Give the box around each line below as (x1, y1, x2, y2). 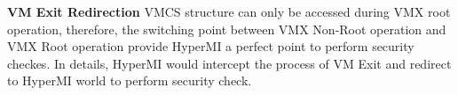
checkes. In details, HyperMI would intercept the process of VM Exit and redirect (7, 54, 452, 72)
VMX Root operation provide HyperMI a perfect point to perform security (7, 37, 415, 55)
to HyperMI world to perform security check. (7, 71, 252, 90)
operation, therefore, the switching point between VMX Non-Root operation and (7, 19, 446, 38)
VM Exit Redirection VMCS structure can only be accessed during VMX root (7, 3, 451, 20)
